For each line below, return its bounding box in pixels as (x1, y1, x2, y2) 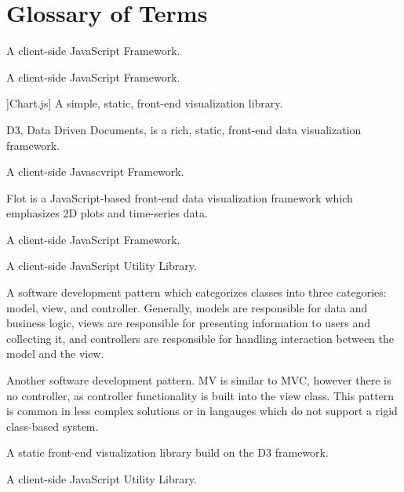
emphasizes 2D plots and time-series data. (6, 205, 208, 221)
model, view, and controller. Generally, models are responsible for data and (6, 299, 368, 315)
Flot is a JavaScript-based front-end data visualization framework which (6, 189, 353, 206)
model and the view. (6, 345, 104, 362)
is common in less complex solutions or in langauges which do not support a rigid (6, 403, 398, 419)
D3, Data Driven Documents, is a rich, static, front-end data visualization (6, 121, 362, 137)
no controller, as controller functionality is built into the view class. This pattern (6, 387, 395, 403)
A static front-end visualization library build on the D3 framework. (6, 444, 329, 461)
